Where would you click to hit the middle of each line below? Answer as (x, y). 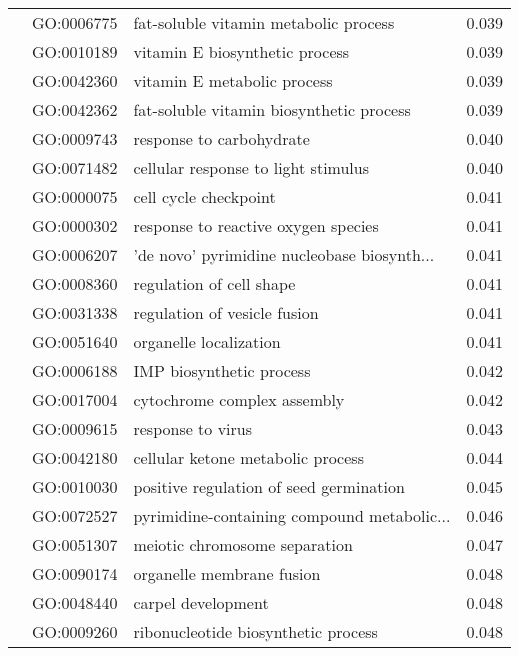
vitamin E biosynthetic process (241, 51)
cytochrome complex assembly (239, 399)
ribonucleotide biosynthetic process (255, 631)
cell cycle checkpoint (204, 196)
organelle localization (207, 341)
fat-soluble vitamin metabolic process (264, 22)
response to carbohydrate (221, 138)
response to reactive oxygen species (256, 225)
